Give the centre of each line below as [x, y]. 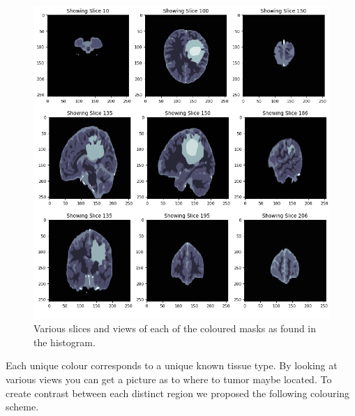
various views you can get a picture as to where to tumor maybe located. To [169, 379]
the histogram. [65, 342]
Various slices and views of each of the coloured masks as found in [175, 328]
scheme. [22, 407]
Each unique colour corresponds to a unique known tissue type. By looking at [172, 365]
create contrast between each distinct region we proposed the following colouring [178, 393]
